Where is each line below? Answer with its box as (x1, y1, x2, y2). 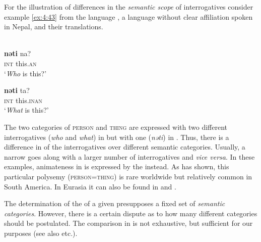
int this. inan (4, 94, 42, 105)
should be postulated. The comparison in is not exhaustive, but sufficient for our (4, 218, 253, 228)
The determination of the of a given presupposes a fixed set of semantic (4, 198, 225, 209)
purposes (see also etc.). (4, 227, 78, 238)
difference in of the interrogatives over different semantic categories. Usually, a (4, 141, 245, 152)
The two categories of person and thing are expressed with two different (4, 121, 227, 132)
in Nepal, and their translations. (4, 21, 103, 32)
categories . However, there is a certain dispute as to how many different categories (4, 208, 257, 218)
